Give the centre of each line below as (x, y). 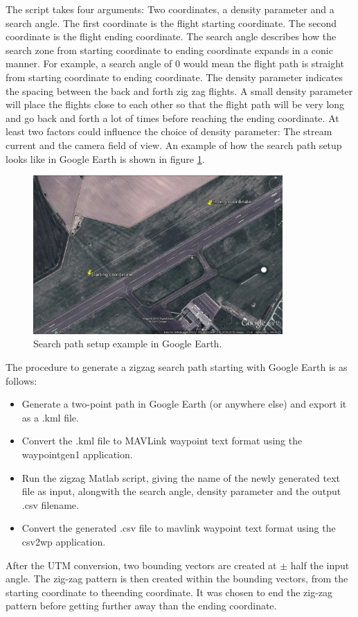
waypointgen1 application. (77, 454)
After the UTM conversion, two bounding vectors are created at (141, 565)
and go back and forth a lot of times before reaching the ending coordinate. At (172, 118)
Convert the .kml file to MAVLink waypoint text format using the (162, 441)
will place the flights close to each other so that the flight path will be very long (175, 104)
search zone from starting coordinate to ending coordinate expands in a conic (169, 50)
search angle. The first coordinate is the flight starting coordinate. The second (171, 23)
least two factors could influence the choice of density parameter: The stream (169, 131)
